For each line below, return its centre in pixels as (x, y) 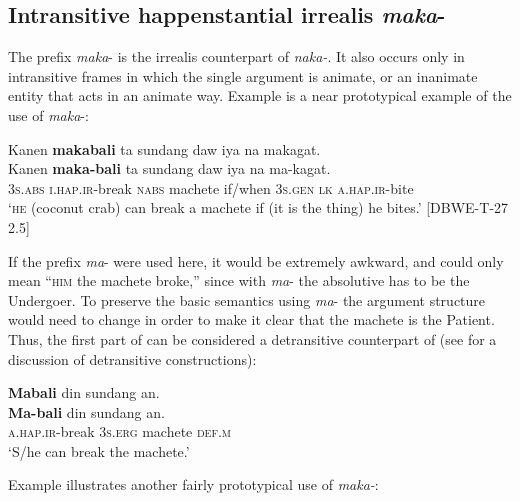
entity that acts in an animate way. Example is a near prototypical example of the (260, 95)
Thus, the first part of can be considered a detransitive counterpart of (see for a (252, 338)
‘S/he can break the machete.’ (99, 450)
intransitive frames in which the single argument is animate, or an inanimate (243, 75)
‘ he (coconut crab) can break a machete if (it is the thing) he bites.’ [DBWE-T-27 (258, 207)
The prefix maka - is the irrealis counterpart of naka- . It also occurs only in (236, 56)
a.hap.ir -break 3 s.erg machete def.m (120, 431)
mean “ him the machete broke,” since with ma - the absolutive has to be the (239, 280)
